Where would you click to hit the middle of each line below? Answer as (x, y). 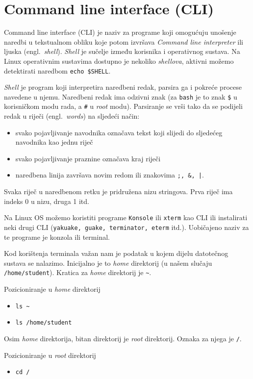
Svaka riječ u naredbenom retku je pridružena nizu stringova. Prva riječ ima (118, 191)
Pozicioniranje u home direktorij (52, 289)
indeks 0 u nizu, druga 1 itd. (47, 201)
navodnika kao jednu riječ (54, 142)
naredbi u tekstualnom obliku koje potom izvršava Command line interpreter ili (124, 41)
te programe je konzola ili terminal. (57, 237)
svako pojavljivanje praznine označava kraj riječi (88, 158)
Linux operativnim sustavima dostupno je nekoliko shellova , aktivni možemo (119, 61)
